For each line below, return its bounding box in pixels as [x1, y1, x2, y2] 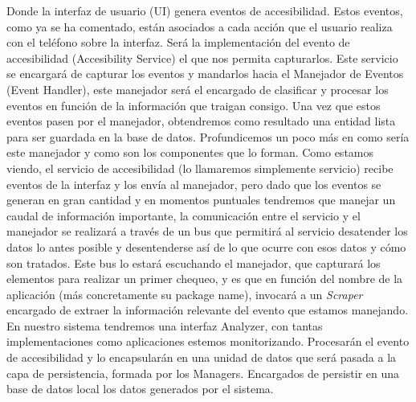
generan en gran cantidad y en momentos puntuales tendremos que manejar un [6, 191, 396, 208]
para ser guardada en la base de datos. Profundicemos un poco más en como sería [6, 128, 410, 145]
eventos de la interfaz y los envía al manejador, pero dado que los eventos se [6, 175, 381, 192]
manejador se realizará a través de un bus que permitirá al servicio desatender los [6, 223, 408, 240]
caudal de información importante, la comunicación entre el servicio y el [6, 207, 361, 224]
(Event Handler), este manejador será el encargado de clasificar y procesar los [6, 80, 389, 97]
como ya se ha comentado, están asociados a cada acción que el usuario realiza [6, 18, 393, 35]
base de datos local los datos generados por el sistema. [6, 380, 274, 397]
